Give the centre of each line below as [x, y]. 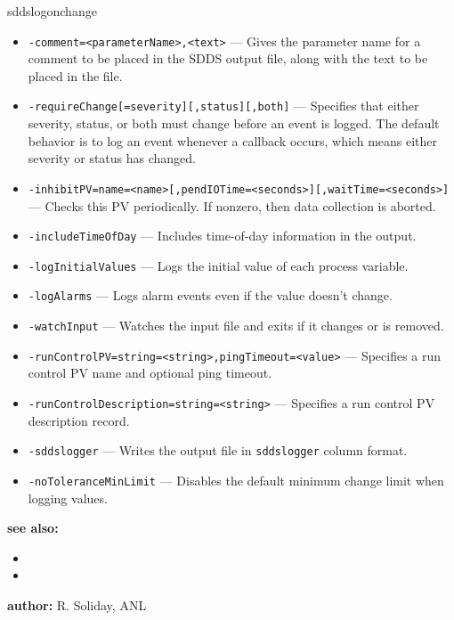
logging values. [68, 498]
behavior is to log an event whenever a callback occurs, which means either [233, 140]
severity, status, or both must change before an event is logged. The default [234, 123]
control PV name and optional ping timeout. [150, 373]
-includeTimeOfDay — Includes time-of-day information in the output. [222, 236]
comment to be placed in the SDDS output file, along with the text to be [228, 58]
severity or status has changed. [112, 158]
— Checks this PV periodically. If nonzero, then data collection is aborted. [232, 205]
